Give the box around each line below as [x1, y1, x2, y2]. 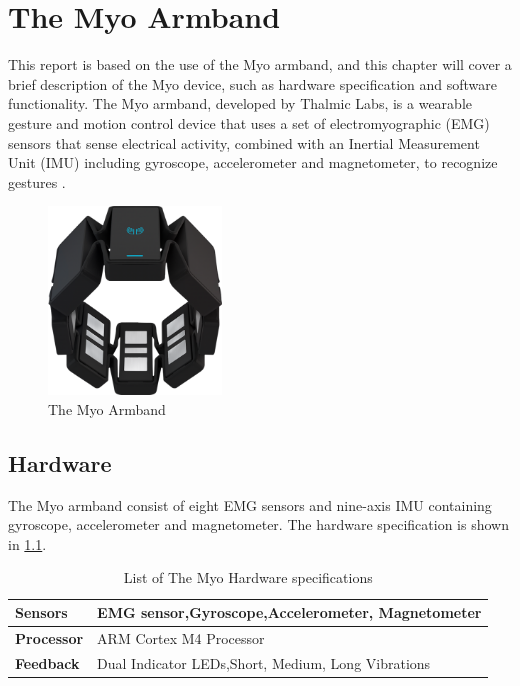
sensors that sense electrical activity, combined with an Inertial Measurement [8, 132, 480, 153]
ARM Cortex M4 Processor [97, 627, 265, 648]
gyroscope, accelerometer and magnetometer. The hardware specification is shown [8, 514, 509, 535]
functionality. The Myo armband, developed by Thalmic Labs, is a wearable [8, 93, 473, 114]
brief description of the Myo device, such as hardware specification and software [8, 73, 498, 94]
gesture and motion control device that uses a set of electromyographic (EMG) [8, 112, 490, 133]
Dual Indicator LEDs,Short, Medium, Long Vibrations [97, 652, 431, 673]
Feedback [15, 652, 80, 673]
